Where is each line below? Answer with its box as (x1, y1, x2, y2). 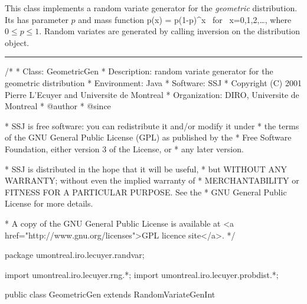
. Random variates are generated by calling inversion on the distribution (39, 25, 301, 37)
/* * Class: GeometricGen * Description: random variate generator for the (5, 65, 273, 77)
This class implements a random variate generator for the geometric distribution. (5, 2, 298, 14)
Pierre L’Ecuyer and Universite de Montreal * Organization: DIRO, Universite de (5, 88, 299, 100)
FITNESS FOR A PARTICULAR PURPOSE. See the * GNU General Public (5, 185, 287, 198)
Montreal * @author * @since (5, 100, 111, 112)
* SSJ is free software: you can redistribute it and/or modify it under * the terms (5, 119, 299, 132)
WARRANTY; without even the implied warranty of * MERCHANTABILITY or (5, 174, 299, 187)
